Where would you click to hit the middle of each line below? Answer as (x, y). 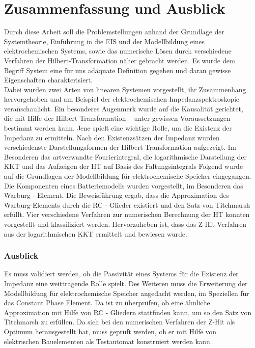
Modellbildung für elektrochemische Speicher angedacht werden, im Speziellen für (127, 293)
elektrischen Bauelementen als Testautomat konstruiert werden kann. (108, 341)
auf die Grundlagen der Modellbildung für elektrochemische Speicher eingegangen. (127, 176)
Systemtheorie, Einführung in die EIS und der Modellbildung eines (104, 41)
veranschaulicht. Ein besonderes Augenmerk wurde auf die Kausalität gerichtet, (124, 108)
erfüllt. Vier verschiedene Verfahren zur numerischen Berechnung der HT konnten (127, 214)
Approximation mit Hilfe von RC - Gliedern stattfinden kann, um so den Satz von (128, 312)
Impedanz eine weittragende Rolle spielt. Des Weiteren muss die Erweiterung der (126, 283)
